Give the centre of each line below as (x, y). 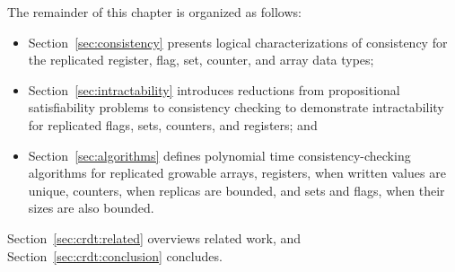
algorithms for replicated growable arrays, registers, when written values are (237, 173)
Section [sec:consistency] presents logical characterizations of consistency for (238, 42)
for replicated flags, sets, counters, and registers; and (173, 124)
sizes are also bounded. (91, 208)
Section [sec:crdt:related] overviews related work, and (154, 237)
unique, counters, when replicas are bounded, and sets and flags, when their (236, 190)
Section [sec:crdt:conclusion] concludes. (115, 255)
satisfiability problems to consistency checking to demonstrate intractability (236, 107)
